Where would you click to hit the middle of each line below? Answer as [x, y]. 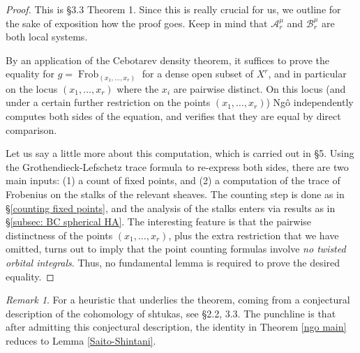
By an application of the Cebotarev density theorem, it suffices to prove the [168, 60]
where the [138, 88]
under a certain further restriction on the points [108, 102]
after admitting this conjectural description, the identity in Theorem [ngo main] [176, 327]
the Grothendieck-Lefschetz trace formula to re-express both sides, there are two [177, 166]
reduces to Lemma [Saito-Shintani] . [81, 340]
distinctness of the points [59, 235]
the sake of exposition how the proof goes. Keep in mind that [137, 23]
